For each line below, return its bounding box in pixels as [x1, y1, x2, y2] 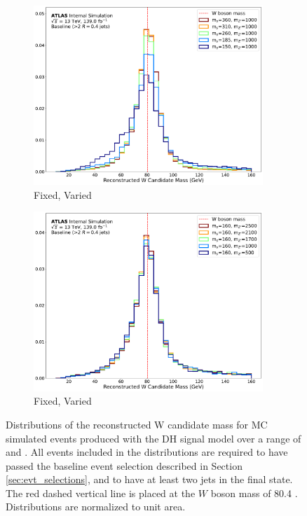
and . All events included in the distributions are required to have [6, 445, 288, 459]
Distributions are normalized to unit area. [6, 499, 186, 514]
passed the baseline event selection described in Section [6, 458, 243, 473]
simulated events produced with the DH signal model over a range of [6, 431, 301, 445]
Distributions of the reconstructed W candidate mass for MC [6, 417, 268, 431]
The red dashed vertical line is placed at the [6, 485, 196, 500]
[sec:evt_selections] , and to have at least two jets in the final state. [6, 472, 293, 487]
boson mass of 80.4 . [210, 485, 298, 500]
